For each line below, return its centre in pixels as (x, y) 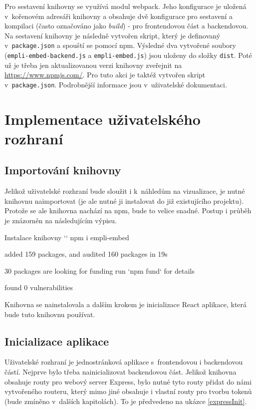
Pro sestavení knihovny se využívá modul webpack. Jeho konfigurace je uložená (126, 6)
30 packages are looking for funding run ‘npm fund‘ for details (100, 270)
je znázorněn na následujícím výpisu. (61, 220)
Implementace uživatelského (103, 119)
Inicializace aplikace (57, 341)
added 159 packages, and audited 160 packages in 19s (86, 254)
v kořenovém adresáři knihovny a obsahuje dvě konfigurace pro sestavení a (119, 16)
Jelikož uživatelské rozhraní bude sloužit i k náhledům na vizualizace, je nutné (125, 191)
